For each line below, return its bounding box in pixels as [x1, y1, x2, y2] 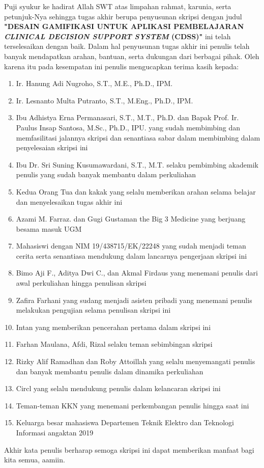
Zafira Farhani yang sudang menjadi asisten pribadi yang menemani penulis [16, 294, 252, 305]
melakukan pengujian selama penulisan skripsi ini [16, 305, 171, 315]
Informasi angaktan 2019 [16, 427, 94, 437]
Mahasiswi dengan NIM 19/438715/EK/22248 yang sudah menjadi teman [16, 240, 246, 251]
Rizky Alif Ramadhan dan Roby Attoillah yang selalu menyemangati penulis [16, 356, 255, 367]
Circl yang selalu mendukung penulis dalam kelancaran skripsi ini [16, 383, 221, 394]
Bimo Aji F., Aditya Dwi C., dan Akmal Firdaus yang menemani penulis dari [16, 267, 258, 278]
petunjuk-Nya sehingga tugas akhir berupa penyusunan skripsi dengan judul [4, 11, 242, 21]
